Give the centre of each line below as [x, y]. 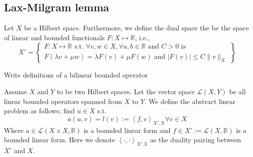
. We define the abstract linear [190, 101]
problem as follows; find [39, 111]
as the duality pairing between [195, 140]
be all [238, 91]
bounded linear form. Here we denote [60, 140]
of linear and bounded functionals [54, 37]
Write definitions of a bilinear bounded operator [76, 75]
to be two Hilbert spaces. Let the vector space [126, 91]
